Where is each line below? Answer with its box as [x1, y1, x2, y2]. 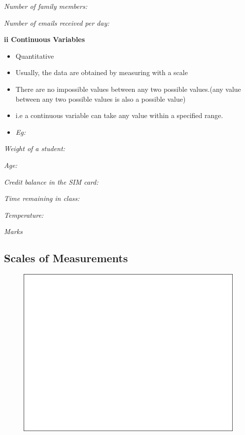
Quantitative [15, 50, 54, 61]
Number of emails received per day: [4, 17, 109, 28]
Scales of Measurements [4, 250, 128, 266]
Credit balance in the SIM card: [4, 176, 99, 187]
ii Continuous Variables [4, 34, 85, 44]
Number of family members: [4, 1, 87, 11]
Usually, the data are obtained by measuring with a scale [15, 67, 188, 78]
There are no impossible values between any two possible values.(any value [15, 83, 241, 94]
